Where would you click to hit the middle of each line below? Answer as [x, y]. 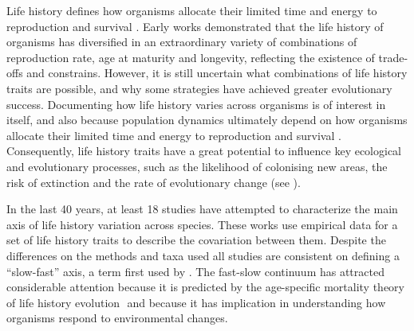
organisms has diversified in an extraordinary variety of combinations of [182, 42]
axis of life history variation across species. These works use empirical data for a [202, 224]
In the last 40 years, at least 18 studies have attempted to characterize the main [202, 209]
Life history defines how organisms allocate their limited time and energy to [192, 10]
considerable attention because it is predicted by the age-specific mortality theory [205, 287]
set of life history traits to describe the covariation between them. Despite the [196, 240]
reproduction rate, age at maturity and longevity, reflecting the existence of [191, 57]
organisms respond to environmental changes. [117, 318]
